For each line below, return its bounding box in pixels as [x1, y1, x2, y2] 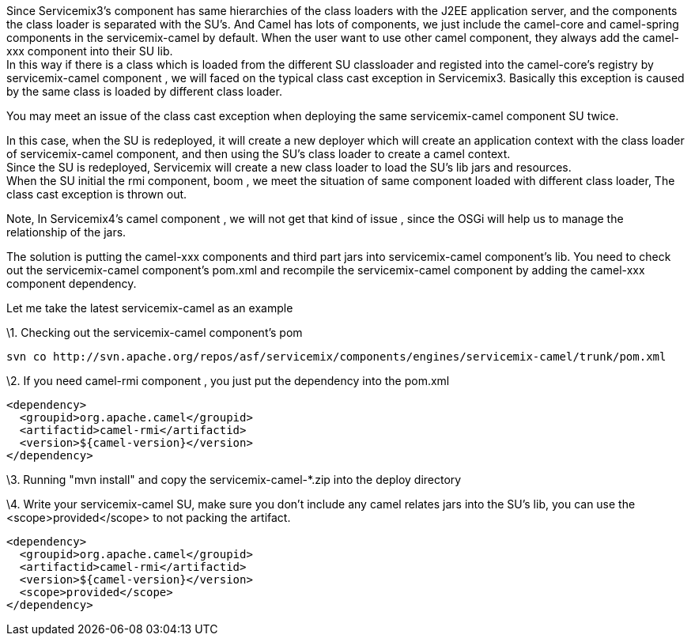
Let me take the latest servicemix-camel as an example [6, 301, 293, 315]
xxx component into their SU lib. [6, 44, 173, 58]
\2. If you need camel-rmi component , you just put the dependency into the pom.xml [6, 374, 450, 387]
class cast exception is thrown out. [6, 187, 187, 201]
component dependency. [6, 277, 137, 290]
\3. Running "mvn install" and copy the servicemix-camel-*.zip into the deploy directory [6, 473, 462, 486]
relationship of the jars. [6, 225, 126, 239]
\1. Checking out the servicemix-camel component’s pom [6, 326, 303, 339]
